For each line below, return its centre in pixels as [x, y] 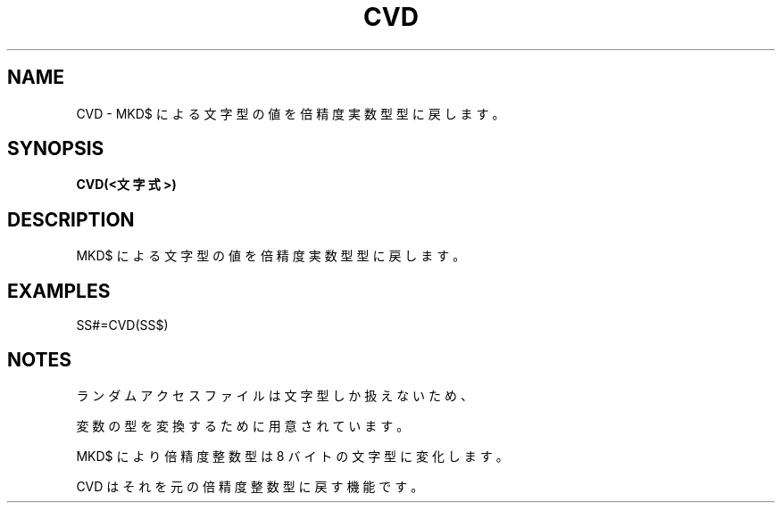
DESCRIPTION [71, 219]
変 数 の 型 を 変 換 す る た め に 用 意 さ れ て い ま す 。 [243, 425]
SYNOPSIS [56, 149]
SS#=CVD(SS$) [122, 325]
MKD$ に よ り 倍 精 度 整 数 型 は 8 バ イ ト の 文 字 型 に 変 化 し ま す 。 [292, 456]
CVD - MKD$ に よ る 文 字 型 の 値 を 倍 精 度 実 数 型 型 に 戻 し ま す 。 [291, 113]
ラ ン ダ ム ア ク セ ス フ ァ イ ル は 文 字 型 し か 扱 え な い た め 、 [275, 395]
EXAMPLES [59, 291]
